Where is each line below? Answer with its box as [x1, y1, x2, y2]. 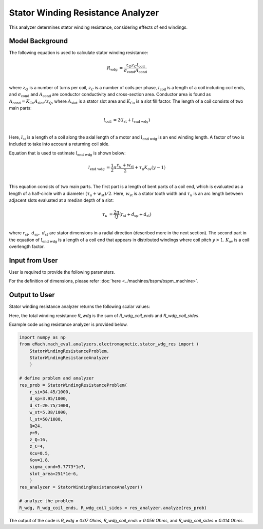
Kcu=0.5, [29, 451, 51, 456]
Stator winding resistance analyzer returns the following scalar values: [9, 303, 150, 309]
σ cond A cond [123, 68, 147, 75]
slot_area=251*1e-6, [29, 471, 79, 476]
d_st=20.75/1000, [29, 402, 71, 408]
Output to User [9, 291, 55, 299]
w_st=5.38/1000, [29, 410, 68, 415]
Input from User [9, 256, 58, 264]
